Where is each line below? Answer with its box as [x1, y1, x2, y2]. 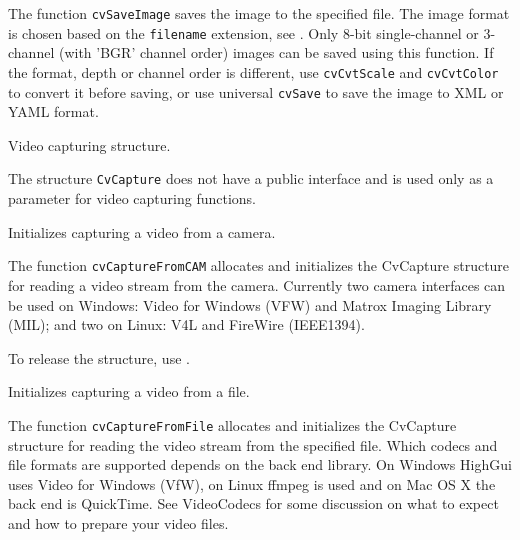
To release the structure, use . [8, 347, 190, 368]
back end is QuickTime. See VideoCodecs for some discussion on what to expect [8, 493, 499, 514]
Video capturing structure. [8, 134, 171, 155]
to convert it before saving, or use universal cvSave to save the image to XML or [8, 81, 504, 102]
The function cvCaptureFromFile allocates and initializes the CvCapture [8, 414, 457, 435]
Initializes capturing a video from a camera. [8, 221, 276, 242]
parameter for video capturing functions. [8, 188, 256, 209]
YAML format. [8, 101, 99, 122]
